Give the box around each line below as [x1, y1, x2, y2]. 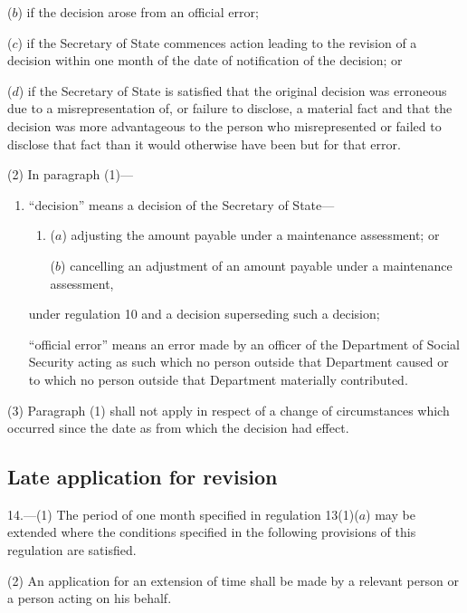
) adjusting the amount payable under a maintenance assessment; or [62, 225, 440, 244]
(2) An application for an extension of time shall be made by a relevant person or [7, 570, 459, 589]
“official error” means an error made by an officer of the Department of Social [28, 334, 460, 353]
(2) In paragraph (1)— [7, 165, 133, 184]
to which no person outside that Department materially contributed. [28, 369, 408, 388]
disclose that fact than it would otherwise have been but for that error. [7, 134, 401, 153]
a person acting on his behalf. [7, 589, 172, 608]
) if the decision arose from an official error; [17, 3, 259, 21]
